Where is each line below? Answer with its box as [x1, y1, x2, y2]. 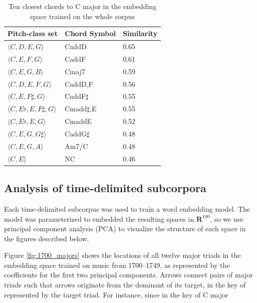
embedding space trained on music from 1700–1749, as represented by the [4, 259, 230, 270]
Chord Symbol [65, 28, 116, 39]
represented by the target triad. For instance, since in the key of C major [4, 289, 228, 299]
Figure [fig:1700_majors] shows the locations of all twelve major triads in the [4, 250, 241, 260]
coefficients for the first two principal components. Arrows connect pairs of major [4, 269, 253, 280]
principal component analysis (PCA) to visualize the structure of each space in [4, 223, 246, 234]
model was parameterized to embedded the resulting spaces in [4, 213, 194, 224]
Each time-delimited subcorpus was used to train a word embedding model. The [4, 203, 250, 214]
